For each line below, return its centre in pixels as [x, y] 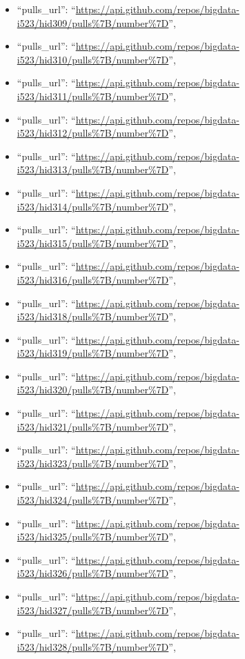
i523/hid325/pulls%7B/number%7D [93, 537]
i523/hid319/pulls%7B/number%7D [93, 353]
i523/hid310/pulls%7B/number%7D [93, 59]
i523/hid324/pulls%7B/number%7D [93, 500]
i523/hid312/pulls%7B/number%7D [93, 133]
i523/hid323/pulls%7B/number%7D [93, 463]
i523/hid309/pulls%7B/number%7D [93, 22]
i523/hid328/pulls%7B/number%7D [93, 646]
